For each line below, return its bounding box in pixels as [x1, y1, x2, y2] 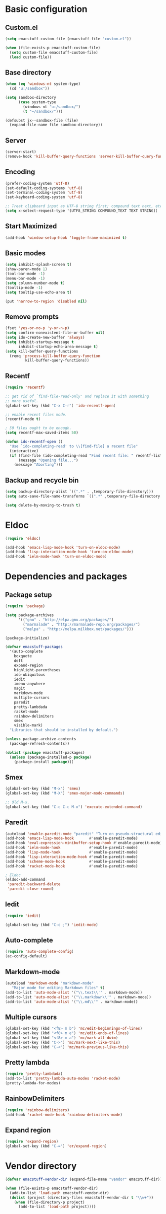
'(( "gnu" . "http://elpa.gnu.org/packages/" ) [18, 617, 114, 622]
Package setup [5, 590, 52, 599]
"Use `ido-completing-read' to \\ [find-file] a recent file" [9, 443, 138, 449]
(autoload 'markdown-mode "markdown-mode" [5, 981, 94, 986]
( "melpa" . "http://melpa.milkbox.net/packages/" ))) [23, 627, 134, 632]
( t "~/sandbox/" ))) [23, 109, 63, 114]
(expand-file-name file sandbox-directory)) [9, 123, 103, 128]
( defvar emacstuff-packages [5, 644, 63, 649]
